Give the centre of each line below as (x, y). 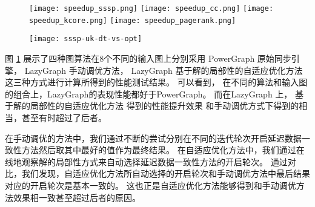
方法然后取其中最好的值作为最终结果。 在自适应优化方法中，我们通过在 (163, 150)
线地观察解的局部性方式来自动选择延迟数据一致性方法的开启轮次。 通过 (146, 161)
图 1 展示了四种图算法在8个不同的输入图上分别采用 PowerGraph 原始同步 (148, 58)
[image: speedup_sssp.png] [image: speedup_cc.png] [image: (151, 8)
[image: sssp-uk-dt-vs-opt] (86, 39)
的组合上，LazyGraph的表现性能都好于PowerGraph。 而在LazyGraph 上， (149, 94)
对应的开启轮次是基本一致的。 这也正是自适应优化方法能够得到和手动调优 (151, 185)
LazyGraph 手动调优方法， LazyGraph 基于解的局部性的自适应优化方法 (164, 70)
